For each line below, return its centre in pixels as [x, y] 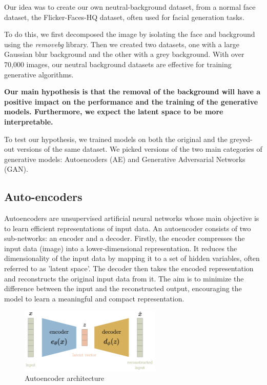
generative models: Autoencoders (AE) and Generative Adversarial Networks [125, 159]
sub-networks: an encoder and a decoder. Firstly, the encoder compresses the [125, 238]
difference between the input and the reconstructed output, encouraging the [123, 288]
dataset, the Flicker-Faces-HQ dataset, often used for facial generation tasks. [124, 17]
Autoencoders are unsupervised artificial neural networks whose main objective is [132, 218]
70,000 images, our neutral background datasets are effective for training [118, 64]
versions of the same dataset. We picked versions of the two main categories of [139, 149]
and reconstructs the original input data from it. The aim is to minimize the [124, 278]
